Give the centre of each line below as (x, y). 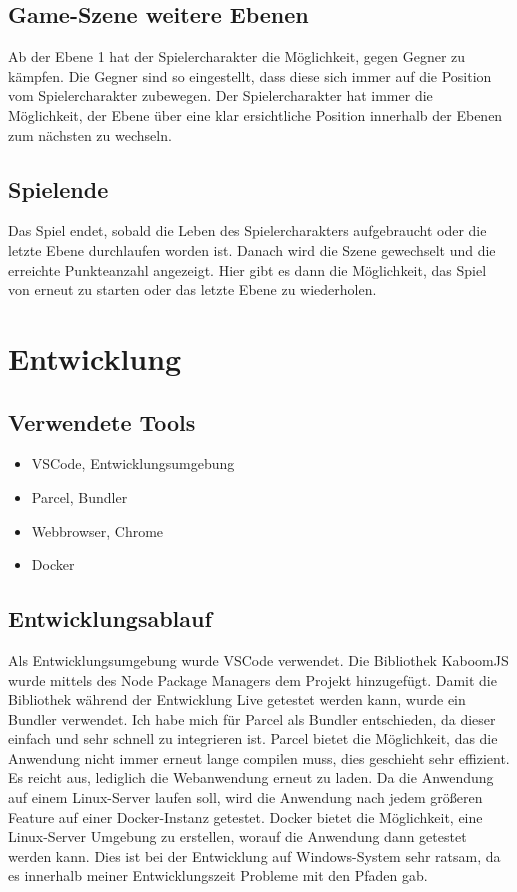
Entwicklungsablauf (110, 618)
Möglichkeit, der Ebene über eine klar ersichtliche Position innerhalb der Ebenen (255, 114)
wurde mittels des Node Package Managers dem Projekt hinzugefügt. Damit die (252, 679)
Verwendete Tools (102, 421)
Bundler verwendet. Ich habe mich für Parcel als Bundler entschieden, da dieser (252, 718)
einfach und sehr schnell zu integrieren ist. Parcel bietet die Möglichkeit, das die (253, 738)
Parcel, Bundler (79, 496)
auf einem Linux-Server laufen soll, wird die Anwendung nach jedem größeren (245, 797)
